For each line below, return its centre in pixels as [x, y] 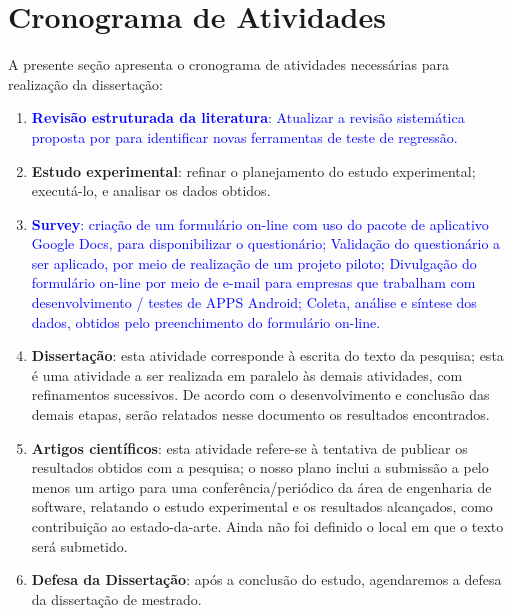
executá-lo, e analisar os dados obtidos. [151, 190]
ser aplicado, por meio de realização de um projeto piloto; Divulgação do [254, 262]
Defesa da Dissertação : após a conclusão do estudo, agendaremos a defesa [266, 579]
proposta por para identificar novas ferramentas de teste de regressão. [244, 136]
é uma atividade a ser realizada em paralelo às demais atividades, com [247, 374]
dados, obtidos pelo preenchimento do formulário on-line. [206, 321]
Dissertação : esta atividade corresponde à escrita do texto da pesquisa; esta [267, 355]
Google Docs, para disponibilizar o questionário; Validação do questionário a [266, 243]
